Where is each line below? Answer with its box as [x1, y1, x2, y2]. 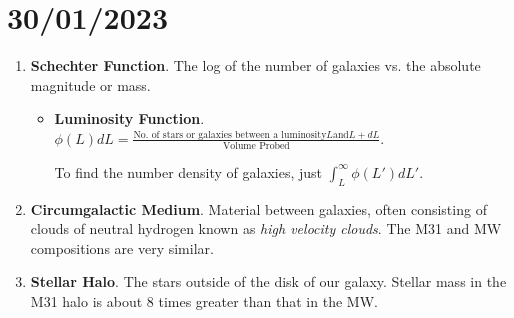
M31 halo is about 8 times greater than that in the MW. [30, 290, 378, 311]
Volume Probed [222, 140, 290, 151]
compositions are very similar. [30, 237, 214, 258]
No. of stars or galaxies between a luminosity [133, 129, 327, 140]
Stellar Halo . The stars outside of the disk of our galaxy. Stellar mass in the [30, 271, 507, 292]
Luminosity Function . [54, 108, 205, 129]
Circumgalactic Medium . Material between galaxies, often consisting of [30, 198, 487, 219]
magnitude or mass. [30, 74, 151, 95]
